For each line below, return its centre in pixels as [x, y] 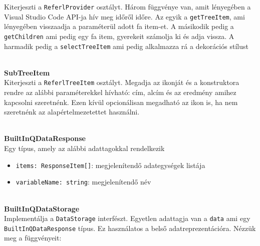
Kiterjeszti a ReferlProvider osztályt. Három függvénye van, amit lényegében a [127, 6]
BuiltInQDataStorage [42, 208]
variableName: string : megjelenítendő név [83, 182]
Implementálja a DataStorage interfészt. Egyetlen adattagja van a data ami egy [127, 218]
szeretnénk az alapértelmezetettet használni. [72, 112]
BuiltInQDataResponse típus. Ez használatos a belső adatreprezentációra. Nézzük [130, 228]
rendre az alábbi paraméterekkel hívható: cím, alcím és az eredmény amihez [120, 92]
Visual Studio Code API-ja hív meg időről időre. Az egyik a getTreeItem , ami [124, 16]
